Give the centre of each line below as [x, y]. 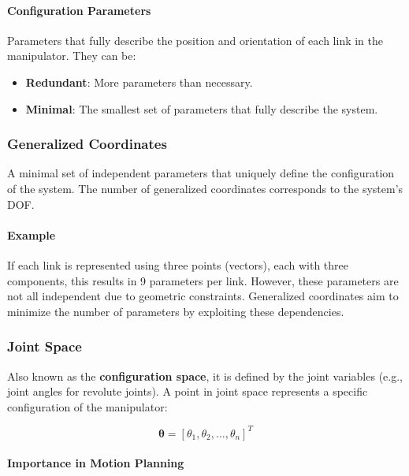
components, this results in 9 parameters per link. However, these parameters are [203, 280]
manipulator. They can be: [72, 56]
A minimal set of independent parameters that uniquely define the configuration [201, 173]
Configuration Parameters [79, 10]
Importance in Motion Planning [96, 463]
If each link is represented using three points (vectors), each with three [178, 264]
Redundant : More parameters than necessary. [139, 82]
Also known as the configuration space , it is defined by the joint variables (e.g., [205, 376]
